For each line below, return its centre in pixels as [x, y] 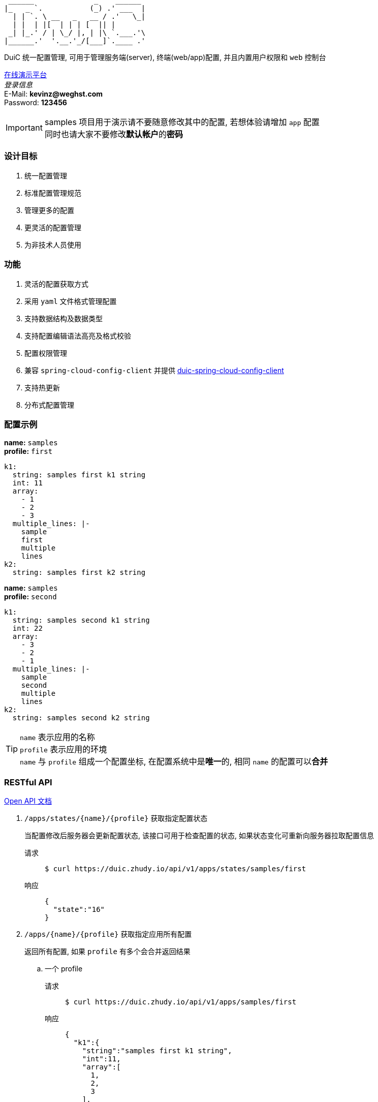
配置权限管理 [46, 353]
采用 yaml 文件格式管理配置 [71, 301]
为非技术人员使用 [53, 244]
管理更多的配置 [49, 210]
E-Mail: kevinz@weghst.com [54, 94]
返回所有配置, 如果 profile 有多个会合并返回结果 [107, 951]
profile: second [30, 597]
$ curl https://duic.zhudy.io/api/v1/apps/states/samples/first [176, 869]
